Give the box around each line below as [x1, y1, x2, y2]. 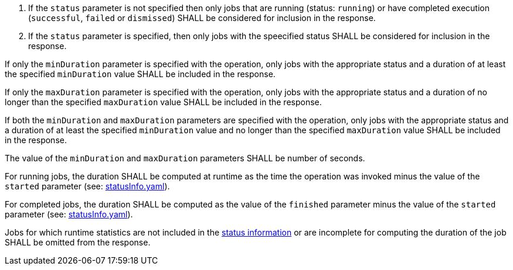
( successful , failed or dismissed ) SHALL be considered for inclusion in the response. [28, 13, 376, 23]
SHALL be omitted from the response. [5, 237, 151, 247]
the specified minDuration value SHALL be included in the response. [5, 69, 276, 79]
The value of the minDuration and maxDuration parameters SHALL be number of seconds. [5, 153, 365, 163]
